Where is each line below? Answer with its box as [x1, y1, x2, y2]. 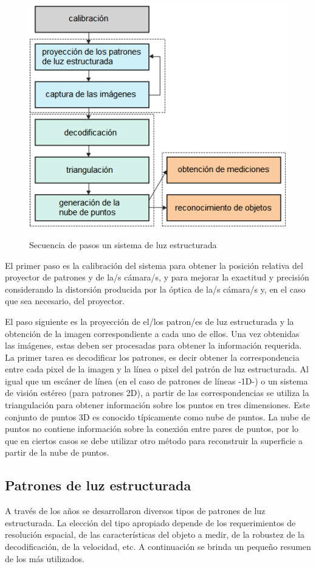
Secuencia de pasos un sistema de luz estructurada [29, 238, 217, 251]
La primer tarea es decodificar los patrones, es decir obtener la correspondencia [5, 350, 300, 363]
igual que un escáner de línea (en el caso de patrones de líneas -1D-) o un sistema [5, 374, 308, 387]
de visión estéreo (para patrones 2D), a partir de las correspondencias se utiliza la [5, 386, 309, 399]
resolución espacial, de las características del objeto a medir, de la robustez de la [5, 528, 304, 541]
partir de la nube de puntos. [5, 446, 109, 459]
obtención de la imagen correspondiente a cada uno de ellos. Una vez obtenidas [5, 327, 300, 339]
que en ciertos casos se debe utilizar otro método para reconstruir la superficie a [5, 434, 303, 447]
